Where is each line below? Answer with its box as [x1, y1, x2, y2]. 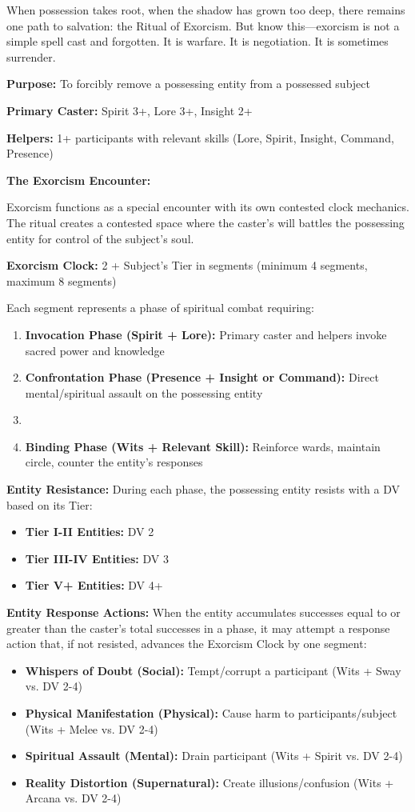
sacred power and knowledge [25, 342, 165, 358]
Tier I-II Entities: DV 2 [25, 523, 154, 540]
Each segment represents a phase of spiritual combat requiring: [6, 299, 314, 316]
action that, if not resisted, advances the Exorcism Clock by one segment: [6, 635, 367, 652]
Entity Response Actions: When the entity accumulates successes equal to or [6, 604, 401, 621]
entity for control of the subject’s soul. [6, 230, 194, 246]
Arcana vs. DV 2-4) [25, 790, 122, 806]
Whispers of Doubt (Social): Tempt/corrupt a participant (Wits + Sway [25, 662, 401, 678]
